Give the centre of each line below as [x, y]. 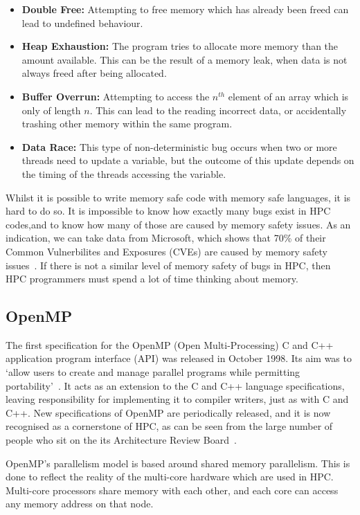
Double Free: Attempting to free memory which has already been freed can [185, 9]
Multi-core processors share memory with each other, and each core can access [172, 490]
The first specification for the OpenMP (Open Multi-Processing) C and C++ [170, 344]
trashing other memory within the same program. [127, 124]
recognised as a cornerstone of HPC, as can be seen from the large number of [169, 426]
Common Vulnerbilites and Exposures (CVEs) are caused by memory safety [166, 251]
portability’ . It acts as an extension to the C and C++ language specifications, [175, 385]
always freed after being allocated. [94, 73]
